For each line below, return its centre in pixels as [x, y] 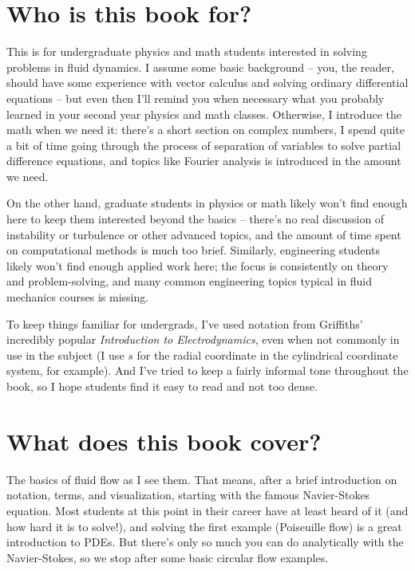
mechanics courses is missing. [78, 297]
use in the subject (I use [65, 354]
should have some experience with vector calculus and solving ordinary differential [207, 83]
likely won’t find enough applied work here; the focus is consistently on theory [198, 265]
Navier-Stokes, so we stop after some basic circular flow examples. [168, 557]
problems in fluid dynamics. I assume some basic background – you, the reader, [200, 67]
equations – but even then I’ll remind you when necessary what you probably [196, 98]
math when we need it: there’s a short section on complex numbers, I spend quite [206, 130]
